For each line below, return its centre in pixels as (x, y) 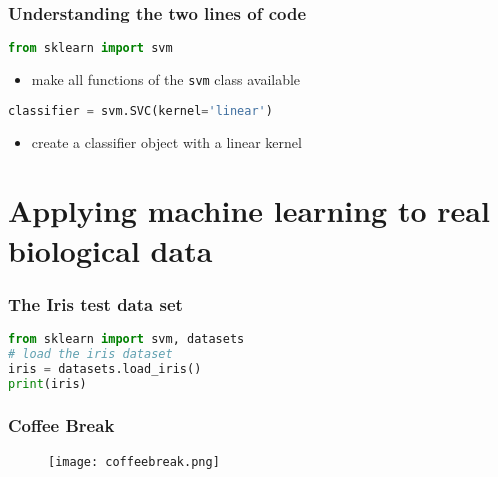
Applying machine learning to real (249, 210)
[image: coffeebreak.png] (134, 461)
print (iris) (47, 383)
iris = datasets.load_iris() (105, 368)
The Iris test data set (95, 303)
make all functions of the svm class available (166, 79)
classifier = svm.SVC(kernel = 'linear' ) (140, 110)
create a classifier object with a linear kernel (166, 141)
